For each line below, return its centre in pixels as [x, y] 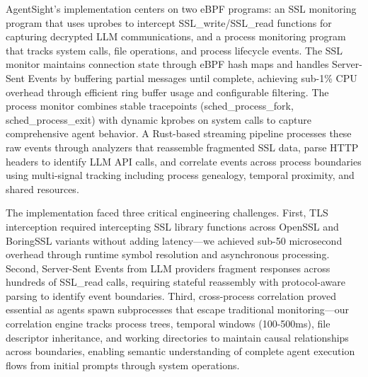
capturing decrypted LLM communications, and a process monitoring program [176, 36]
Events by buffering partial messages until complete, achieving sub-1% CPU [192, 77]
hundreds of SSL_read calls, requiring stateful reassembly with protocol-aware [176, 282]
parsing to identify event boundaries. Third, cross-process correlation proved [171, 295]
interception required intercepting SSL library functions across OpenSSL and [172, 226]
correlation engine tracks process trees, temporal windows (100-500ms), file [168, 324]
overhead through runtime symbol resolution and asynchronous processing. [168, 254]
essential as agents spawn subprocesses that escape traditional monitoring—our [178, 309]
